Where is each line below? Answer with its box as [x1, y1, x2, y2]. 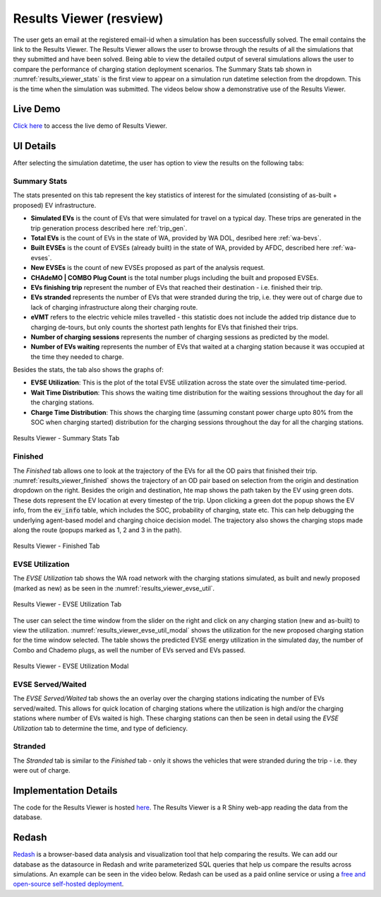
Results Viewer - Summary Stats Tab [13, 434, 120, 442]
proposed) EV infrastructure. [13, 201, 97, 209]
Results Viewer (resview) [13, 11, 164, 26]
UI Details [13, 140, 56, 152]
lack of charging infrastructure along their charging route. [30, 303, 198, 311]
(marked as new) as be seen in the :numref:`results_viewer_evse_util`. [13, 584, 215, 592]
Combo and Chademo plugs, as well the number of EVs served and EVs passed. [13, 645, 246, 654]
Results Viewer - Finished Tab [13, 541, 100, 551]
